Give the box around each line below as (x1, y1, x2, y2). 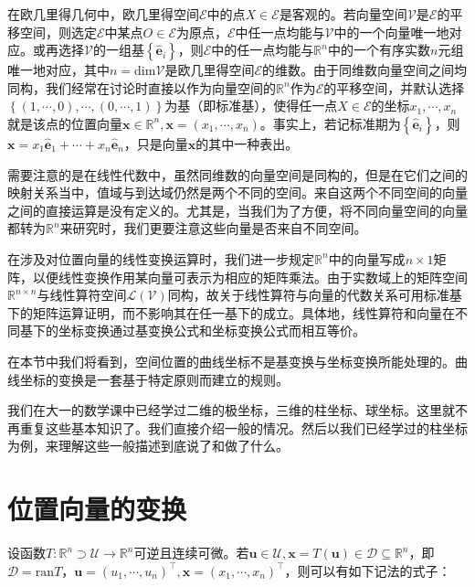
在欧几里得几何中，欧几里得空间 (7, 5, 199, 23)
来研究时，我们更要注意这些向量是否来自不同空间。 (59, 219, 367, 238)
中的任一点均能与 (211, 40, 314, 59)
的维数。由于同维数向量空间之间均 (261, 60, 467, 80)
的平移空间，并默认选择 (323, 78, 465, 97)
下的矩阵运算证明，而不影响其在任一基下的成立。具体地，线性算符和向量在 (7, 303, 455, 322)
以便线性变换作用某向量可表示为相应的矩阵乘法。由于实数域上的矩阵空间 (32, 267, 468, 286)
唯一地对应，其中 (7, 60, 110, 80)
